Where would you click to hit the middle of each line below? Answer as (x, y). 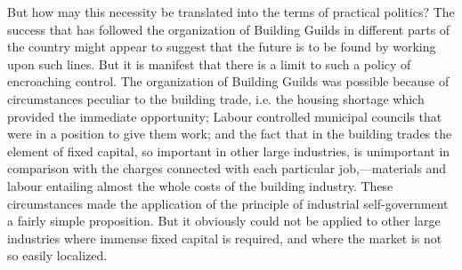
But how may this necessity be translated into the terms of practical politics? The (231, 12)
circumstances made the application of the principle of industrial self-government (228, 203)
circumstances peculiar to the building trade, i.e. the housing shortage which (216, 98)
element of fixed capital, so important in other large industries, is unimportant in (229, 151)
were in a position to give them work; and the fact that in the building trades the (230, 134)
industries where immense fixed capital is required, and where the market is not (225, 238)
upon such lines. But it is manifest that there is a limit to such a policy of (209, 64)
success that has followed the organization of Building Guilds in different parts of (229, 29)
